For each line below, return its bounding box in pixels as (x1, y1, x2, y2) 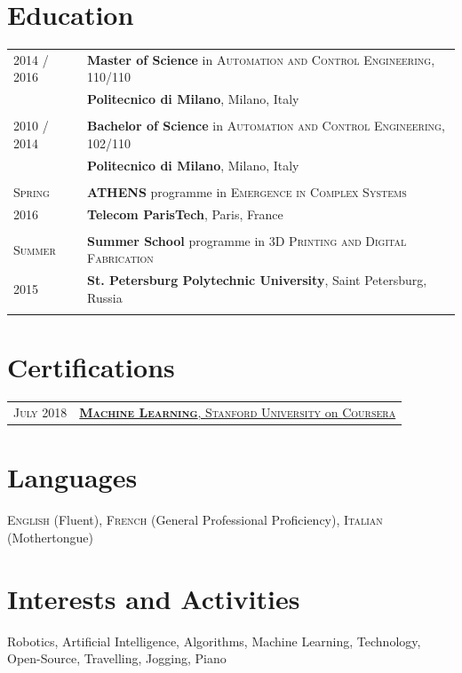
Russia (87, 288, 123, 306)
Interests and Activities (7, 580, 300, 616)
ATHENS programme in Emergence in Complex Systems (87, 182, 407, 201)
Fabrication (87, 249, 154, 267)
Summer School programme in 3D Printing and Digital (87, 231, 407, 249)
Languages (7, 459, 138, 495)
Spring (13, 182, 50, 201)
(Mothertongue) (7, 527, 93, 546)
